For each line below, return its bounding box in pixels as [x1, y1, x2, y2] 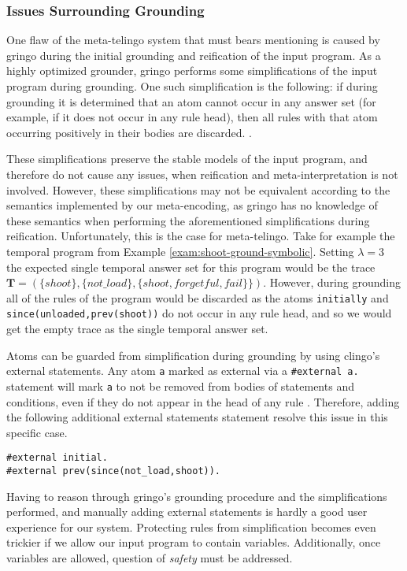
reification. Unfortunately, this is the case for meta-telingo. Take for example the [6, 228, 395, 244]
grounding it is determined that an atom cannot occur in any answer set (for [6, 93, 376, 109]
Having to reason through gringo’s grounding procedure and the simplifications [6, 488, 387, 504]
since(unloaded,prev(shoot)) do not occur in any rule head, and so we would [6, 305, 392, 321]
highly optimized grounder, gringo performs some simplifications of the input [6, 62, 378, 79]
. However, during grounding [263, 274, 401, 291]
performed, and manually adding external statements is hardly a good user [6, 503, 368, 520]
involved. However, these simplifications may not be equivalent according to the [6, 181, 390, 198]
